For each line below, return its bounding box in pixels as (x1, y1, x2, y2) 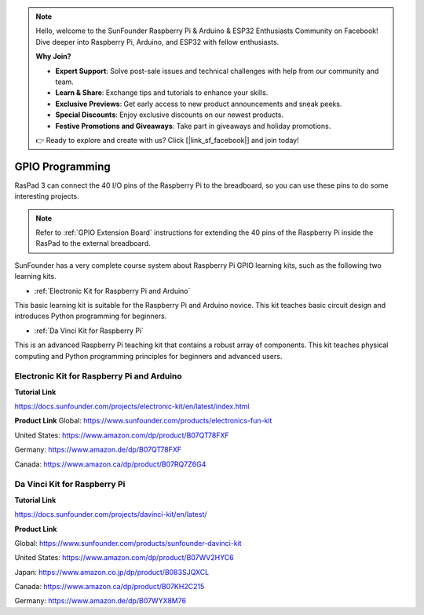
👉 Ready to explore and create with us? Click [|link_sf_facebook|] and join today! (35, 135, 299, 145)
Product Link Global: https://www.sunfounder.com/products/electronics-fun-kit (14, 416, 272, 426)
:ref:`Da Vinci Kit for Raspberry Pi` (34, 326, 144, 335)
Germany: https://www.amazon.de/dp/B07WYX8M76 (14, 596, 187, 606)
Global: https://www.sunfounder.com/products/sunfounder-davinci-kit (14, 538, 243, 547)
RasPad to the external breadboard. (35, 239, 151, 248)
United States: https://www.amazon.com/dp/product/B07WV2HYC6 (14, 553, 235, 562)
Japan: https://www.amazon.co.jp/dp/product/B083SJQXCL (14, 567, 210, 577)
